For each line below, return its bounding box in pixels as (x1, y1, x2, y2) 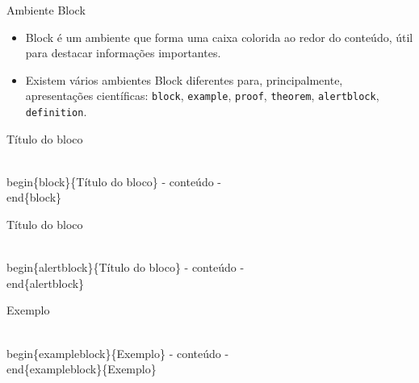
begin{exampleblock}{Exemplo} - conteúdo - (6, 344, 229, 361)
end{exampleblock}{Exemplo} (6, 360, 157, 377)
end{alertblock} (6, 274, 85, 291)
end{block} (6, 189, 62, 206)
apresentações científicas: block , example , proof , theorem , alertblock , (25, 87, 379, 104)
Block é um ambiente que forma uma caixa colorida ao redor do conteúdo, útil (25, 28, 413, 45)
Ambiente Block (6, 2, 86, 18)
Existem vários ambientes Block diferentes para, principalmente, (25, 71, 343, 88)
